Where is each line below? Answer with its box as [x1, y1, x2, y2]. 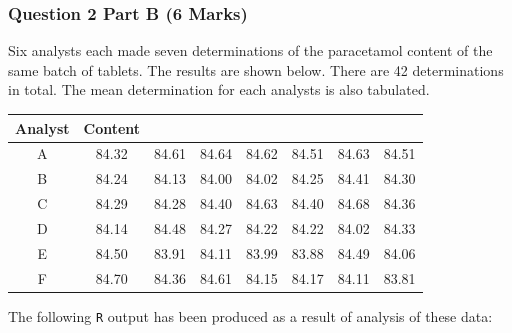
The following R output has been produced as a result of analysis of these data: [8, 305, 493, 326]
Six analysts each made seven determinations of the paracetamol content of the [8, 40, 493, 61]
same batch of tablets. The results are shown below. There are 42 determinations [8, 59, 504, 80]
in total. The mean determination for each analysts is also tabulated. [8, 79, 430, 100]
